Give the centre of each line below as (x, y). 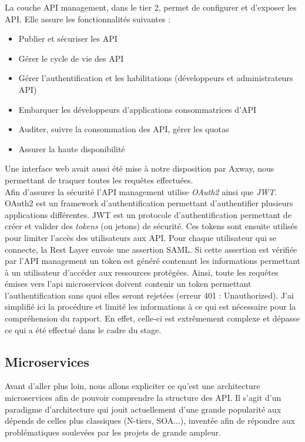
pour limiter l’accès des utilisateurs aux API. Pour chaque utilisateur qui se (141, 237)
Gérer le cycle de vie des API (71, 58)
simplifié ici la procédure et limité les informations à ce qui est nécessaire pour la (150, 307)
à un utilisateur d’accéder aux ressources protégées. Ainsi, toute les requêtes (142, 272)
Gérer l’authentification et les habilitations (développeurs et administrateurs (156, 78)
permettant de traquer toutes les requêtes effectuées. (99, 180)
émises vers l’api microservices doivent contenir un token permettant (128, 284)
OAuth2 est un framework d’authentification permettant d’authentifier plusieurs (149, 203)
